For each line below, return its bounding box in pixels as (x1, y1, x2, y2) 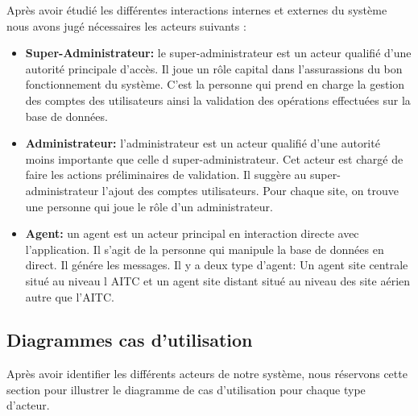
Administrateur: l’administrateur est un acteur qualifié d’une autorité (25, 135, 380, 152)
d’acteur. (6, 397, 50, 414)
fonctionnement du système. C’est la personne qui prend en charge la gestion (25, 76, 405, 93)
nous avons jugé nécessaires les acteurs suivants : (6, 17, 246, 34)
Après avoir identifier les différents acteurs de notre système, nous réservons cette (6, 365, 408, 382)
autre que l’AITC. (25, 288, 114, 305)
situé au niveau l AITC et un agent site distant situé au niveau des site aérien (25, 272, 411, 289)
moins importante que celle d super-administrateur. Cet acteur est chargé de (25, 150, 404, 167)
